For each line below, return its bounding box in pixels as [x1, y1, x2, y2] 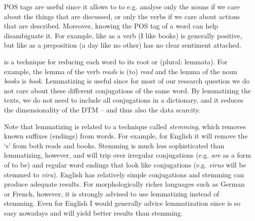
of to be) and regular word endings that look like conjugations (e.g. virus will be [4, 159, 246, 169]
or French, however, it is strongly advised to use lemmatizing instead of [4, 188, 220, 198]
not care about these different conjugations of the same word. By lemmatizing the [4, 85, 251, 95]
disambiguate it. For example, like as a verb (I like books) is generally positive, [4, 30, 242, 40]
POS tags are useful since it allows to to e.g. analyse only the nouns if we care [4, 1, 240, 11]
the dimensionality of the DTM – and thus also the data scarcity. [4, 104, 201, 114]
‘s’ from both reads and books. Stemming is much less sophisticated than [4, 140, 224, 150]
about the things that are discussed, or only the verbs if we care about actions [4, 11, 240, 21]
